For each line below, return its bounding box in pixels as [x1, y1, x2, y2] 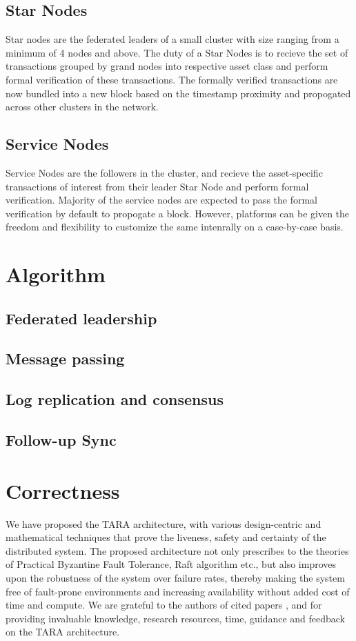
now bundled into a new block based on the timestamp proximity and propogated [6, 86, 351, 100]
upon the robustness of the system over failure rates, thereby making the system [6, 570, 345, 584]
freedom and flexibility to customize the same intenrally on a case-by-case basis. [6, 219, 344, 234]
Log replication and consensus [6, 388, 224, 410]
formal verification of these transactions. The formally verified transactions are [6, 72, 338, 86]
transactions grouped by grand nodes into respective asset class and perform [6, 59, 328, 73]
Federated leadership [6, 307, 157, 328]
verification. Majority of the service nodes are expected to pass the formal [6, 193, 317, 207]
